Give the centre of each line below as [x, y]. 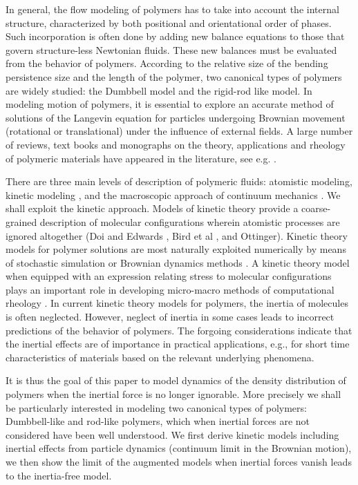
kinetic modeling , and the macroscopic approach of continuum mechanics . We [173, 194]
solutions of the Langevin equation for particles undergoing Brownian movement [176, 117]
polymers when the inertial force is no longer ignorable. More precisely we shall [173, 394]
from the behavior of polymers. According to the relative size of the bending [167, 63]
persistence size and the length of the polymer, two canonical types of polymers [174, 76]
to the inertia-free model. [59, 475]
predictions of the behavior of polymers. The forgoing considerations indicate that [179, 330]
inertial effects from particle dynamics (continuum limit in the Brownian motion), [179, 448]
